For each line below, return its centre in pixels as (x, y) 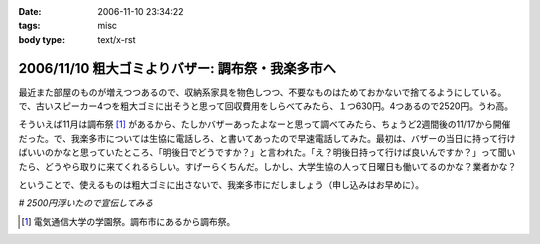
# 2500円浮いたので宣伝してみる (86, 203)
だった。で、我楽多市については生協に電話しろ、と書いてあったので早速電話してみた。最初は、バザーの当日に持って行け (267, 138)
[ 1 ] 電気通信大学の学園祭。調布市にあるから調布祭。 (128, 221)
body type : (41, 39)
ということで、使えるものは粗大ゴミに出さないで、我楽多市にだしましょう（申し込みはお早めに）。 (221, 185)
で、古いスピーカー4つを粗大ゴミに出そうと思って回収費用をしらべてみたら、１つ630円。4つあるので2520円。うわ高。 (266, 106)
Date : (30, 11)
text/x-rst (116, 39)
